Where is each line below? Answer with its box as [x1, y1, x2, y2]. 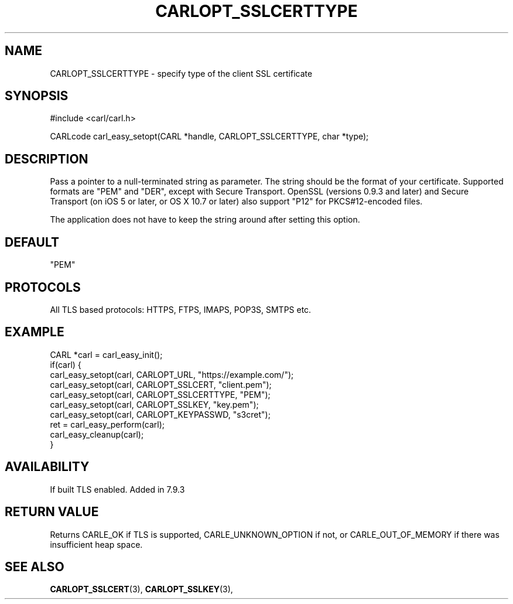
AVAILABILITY [5, 459, 90, 475]
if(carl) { [50, 359, 81, 370]
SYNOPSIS [5, 88, 69, 104]
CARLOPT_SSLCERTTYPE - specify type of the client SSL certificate [50, 68, 313, 79]
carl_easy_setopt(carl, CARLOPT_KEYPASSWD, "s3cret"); [50, 409, 271, 419]
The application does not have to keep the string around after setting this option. [50, 214, 360, 225]
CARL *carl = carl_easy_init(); [50, 349, 163, 360]
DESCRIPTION [5, 151, 88, 166]
